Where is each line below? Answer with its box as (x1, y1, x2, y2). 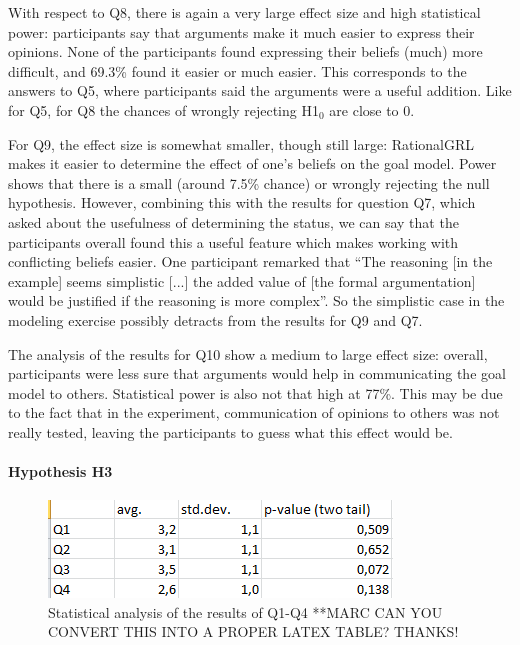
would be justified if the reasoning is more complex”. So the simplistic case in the (8, 290, 505, 311)
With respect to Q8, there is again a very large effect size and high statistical (8, 2, 481, 22)
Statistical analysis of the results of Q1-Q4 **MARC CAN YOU (48, 601, 443, 622)
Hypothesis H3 (8, 461, 113, 482)
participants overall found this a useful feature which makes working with (8, 231, 459, 252)
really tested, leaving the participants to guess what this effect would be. (8, 421, 453, 442)
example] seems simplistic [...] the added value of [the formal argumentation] (8, 270, 476, 291)
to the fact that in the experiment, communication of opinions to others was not (8, 402, 500, 423)
